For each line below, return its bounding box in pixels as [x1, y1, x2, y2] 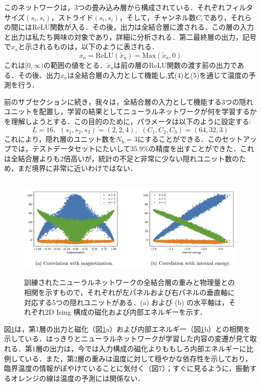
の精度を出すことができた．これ [149, 143, 254, 154]
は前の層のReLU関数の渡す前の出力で [113, 59, 237, 70]
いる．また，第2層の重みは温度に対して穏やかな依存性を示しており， [25, 353, 252, 363]
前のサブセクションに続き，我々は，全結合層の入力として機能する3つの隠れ [4, 96, 253, 107]
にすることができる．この [137, 133, 222, 144]
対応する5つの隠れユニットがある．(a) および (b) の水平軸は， [24, 297, 229, 307]
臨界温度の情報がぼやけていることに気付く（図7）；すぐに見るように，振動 [4, 363, 250, 373]
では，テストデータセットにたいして [11, 143, 130, 154]
